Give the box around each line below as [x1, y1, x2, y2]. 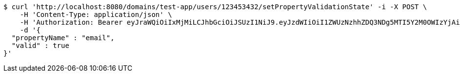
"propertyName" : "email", [11, 34, 115, 42]
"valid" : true [11, 42, 69, 49]
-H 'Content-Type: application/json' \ [20, 11, 172, 18]
